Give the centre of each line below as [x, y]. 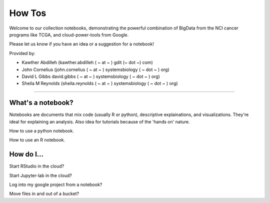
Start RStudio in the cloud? [37, 166]
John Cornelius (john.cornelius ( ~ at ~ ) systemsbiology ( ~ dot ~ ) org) [95, 69]
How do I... [26, 154]
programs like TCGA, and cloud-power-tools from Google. [69, 34]
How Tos [28, 13]
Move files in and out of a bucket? [44, 194]
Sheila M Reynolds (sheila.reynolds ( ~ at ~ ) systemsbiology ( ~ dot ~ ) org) [100, 83]
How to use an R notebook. [37, 140]
